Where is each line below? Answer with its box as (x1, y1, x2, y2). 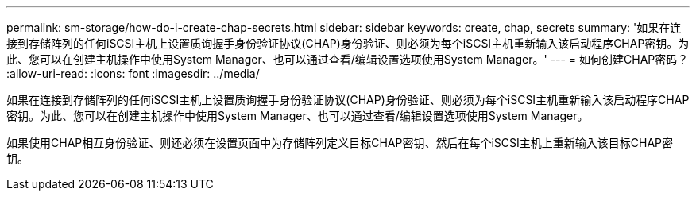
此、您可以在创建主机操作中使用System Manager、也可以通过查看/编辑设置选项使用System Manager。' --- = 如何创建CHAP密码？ (6, 52, 689, 66)
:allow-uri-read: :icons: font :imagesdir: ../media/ (6, 67, 260, 80)
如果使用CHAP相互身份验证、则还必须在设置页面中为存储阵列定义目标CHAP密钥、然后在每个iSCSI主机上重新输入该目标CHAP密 (6, 136, 674, 149)
